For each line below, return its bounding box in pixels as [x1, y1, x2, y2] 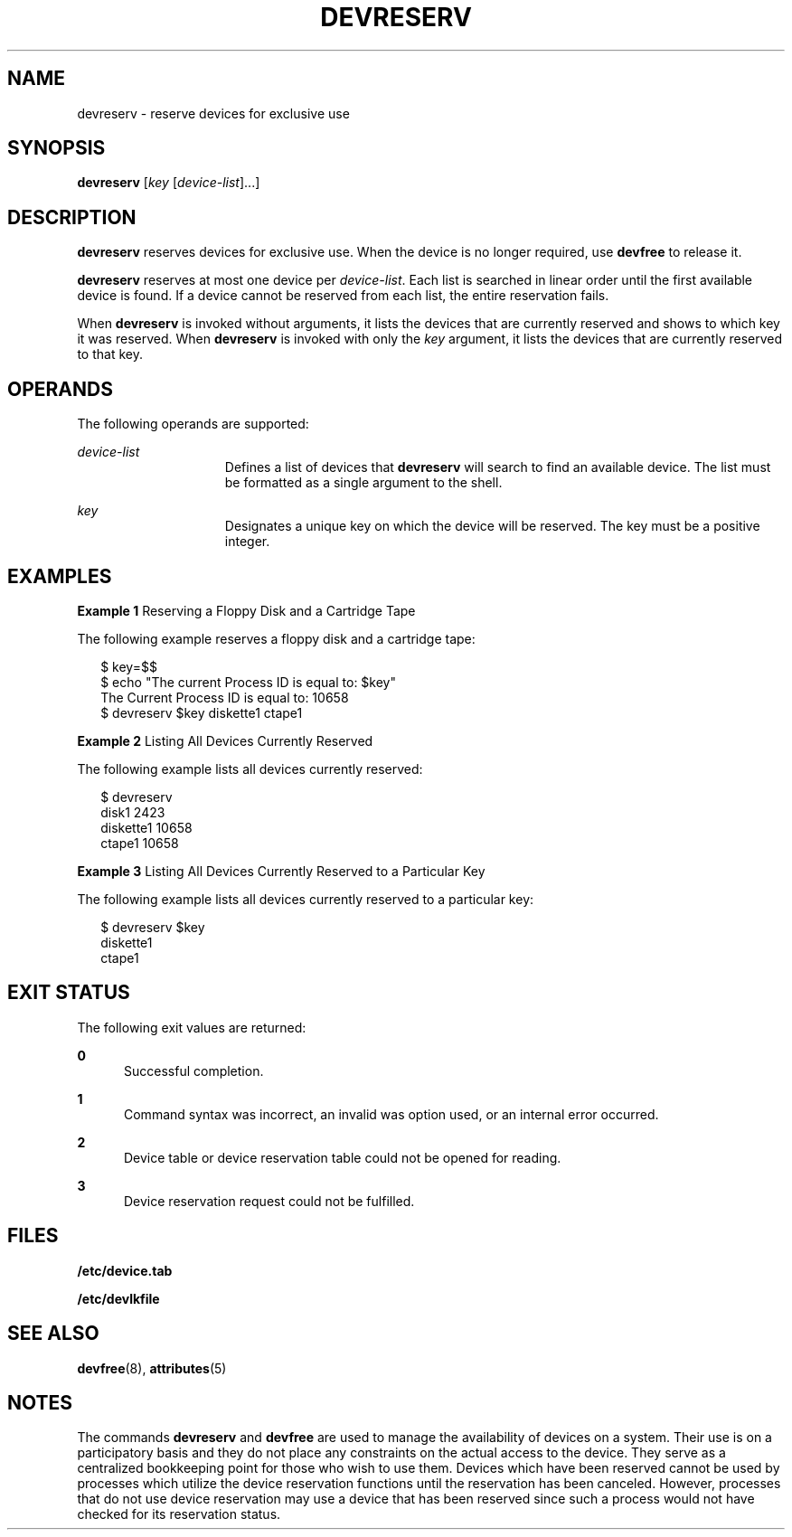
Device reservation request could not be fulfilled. [124, 1193, 415, 1209]
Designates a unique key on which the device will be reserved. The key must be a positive [224, 518, 760, 534]
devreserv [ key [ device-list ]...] [77, 174, 260, 191]
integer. [224, 533, 270, 550]
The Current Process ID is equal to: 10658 [100, 689, 349, 705]
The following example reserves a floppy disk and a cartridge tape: [77, 630, 476, 646]
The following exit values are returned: [77, 1019, 306, 1035]
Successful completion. [124, 1062, 264, 1079]
